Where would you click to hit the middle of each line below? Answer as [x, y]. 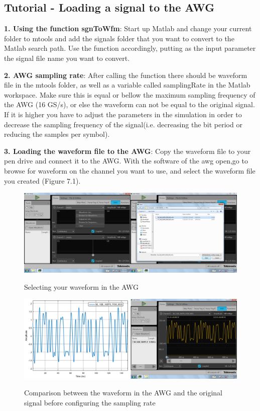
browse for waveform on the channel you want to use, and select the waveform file [130, 170]
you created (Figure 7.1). [42, 180]
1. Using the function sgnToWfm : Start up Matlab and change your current [128, 28]
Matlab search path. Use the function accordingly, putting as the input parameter [130, 48]
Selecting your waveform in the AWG [82, 286]
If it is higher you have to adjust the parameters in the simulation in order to [123, 114]
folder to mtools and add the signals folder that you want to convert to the [119, 38]
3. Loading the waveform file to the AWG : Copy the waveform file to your [127, 151]
